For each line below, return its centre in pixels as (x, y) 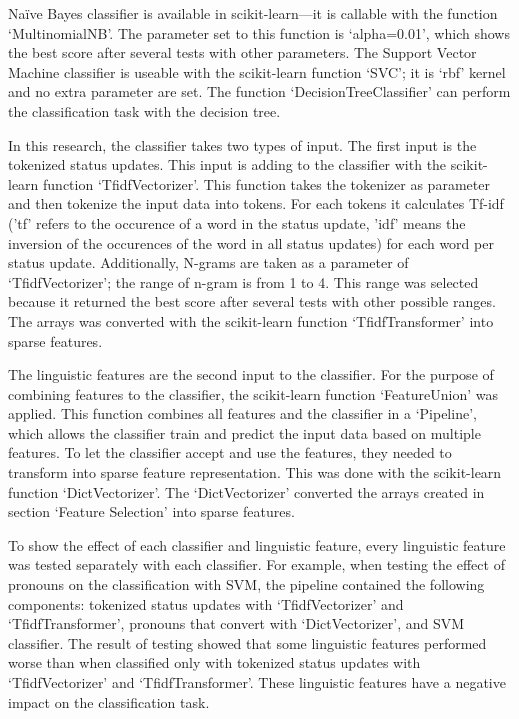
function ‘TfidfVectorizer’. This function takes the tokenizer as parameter (266, 183)
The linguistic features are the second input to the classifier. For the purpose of (251, 374)
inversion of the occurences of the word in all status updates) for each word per (251, 242)
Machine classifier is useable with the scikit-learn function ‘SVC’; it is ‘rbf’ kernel (257, 71)
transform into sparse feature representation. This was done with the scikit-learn (255, 472)
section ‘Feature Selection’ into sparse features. (151, 511)
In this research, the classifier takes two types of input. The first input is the (242, 144)
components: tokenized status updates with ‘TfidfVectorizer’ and (206, 603)
